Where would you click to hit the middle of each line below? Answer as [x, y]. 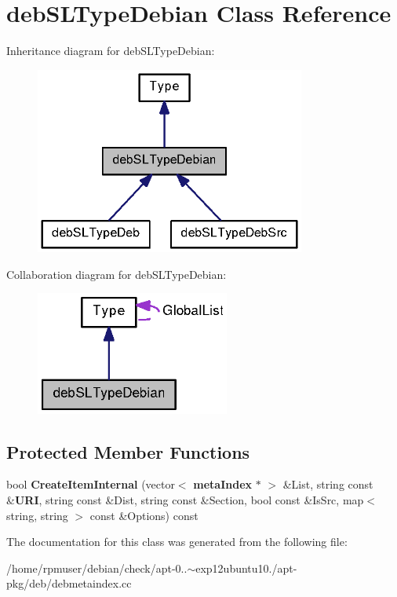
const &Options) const [144, 515]
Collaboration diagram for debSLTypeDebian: [117, 274]
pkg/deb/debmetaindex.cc [69, 583]
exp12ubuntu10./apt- [246, 568]
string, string [37, 515]
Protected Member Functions [128, 451]
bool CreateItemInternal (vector [91, 484]
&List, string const [328, 484]
